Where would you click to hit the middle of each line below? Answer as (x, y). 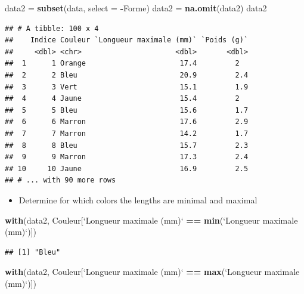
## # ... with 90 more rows (61, 180)
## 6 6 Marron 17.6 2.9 (127, 122)
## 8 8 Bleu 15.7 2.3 (127, 145)
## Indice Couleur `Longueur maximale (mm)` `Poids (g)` (127, 40)
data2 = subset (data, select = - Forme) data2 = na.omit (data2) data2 (136, 8)
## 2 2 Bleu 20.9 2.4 (127, 75)
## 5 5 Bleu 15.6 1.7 (127, 110)
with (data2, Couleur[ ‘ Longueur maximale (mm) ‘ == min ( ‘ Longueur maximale (151, 220)
